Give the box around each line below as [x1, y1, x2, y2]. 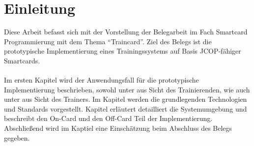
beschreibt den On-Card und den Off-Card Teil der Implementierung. [4, 113, 213, 123]
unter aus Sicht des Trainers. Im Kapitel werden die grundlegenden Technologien [4, 94, 247, 104]
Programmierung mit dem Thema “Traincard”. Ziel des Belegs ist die [4, 36, 212, 46]
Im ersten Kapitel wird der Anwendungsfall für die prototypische [4, 75, 199, 85]
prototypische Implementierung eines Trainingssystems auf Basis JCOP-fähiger [4, 46, 241, 56]
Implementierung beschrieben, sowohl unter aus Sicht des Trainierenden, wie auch [4, 84, 250, 94]
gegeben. [4, 132, 30, 143]
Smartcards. [4, 55, 40, 65]
